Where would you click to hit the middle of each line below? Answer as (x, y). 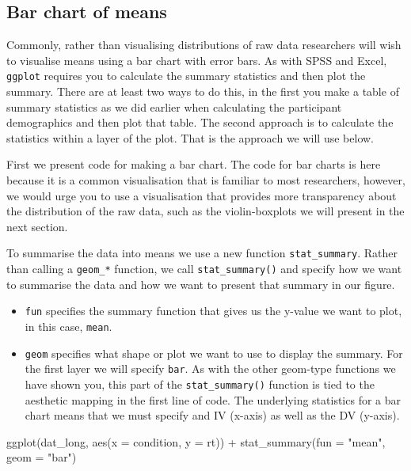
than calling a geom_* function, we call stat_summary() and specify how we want (204, 269)
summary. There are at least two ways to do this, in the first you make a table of (203, 91)
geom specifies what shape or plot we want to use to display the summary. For (214, 353)
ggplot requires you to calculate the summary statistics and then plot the (186, 76)
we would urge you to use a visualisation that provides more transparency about (202, 195)
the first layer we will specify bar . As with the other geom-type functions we (210, 368)
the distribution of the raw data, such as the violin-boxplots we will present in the (205, 211)
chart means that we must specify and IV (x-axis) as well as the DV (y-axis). (212, 415)
